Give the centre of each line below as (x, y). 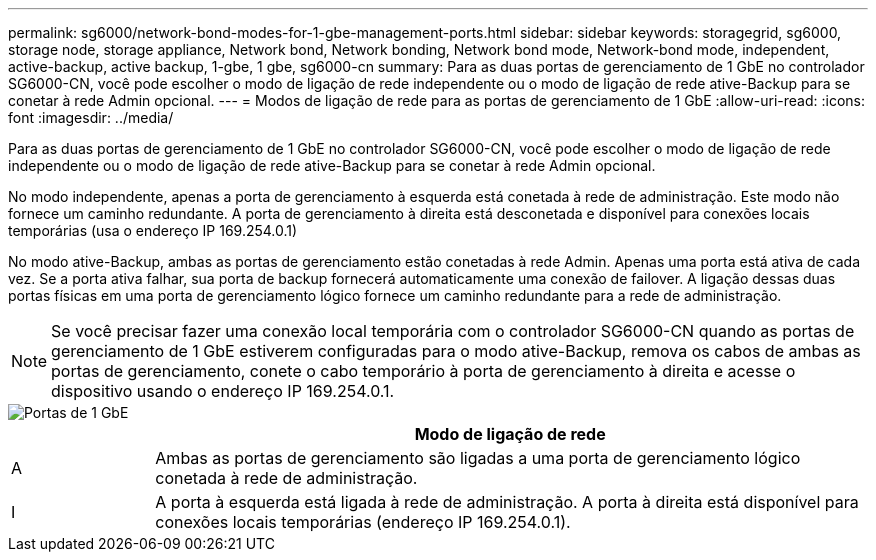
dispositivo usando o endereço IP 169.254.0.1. (223, 391)
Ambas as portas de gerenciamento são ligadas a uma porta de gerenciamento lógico (478, 458)
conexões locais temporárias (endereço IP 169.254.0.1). (363, 522)
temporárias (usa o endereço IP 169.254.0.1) (153, 230)
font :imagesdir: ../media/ (91, 117)
